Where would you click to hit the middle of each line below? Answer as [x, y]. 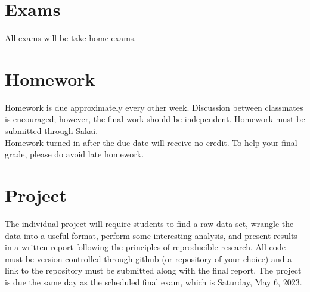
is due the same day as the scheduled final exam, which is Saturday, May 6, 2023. [154, 282]
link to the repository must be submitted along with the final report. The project [153, 270]
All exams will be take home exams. [71, 38]
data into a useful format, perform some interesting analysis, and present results [151, 235]
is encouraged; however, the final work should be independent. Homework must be [155, 119]
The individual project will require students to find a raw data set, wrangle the [149, 223]
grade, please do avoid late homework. [75, 154]
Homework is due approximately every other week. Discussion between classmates [154, 107]
